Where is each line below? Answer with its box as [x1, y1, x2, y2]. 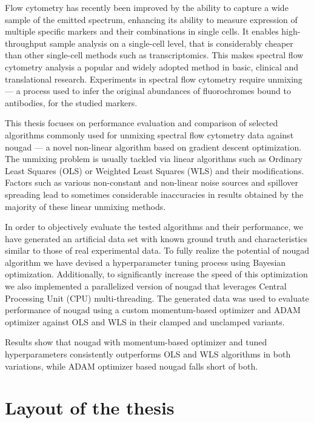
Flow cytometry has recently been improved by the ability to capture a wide [5, 1, 289, 13]
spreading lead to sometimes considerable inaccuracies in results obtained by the [5, 188, 304, 200]
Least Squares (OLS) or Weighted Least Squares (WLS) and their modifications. [5, 164, 304, 177]
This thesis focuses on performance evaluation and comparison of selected [5, 117, 278, 129]
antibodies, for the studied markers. [5, 96, 138, 109]
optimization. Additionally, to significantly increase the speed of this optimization [5, 268, 308, 280]
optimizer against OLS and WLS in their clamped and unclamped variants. [5, 315, 285, 328]
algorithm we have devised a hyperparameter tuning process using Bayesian [5, 255, 286, 268]
